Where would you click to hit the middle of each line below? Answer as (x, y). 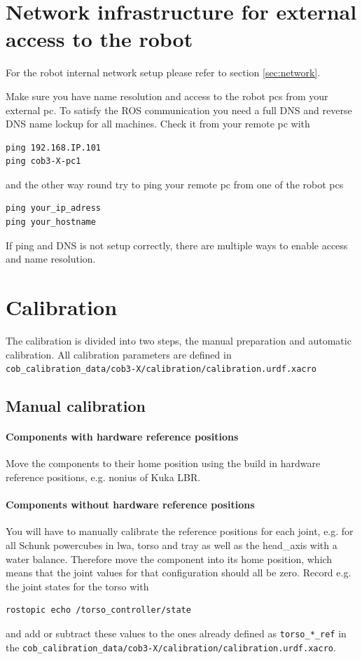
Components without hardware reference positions (130, 505)
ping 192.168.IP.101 (54, 147)
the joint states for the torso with (77, 586)
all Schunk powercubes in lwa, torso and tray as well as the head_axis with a (172, 544)
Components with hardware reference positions (122, 437)
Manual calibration (76, 406)
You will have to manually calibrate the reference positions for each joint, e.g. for (180, 531)
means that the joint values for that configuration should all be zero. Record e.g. (179, 573)
